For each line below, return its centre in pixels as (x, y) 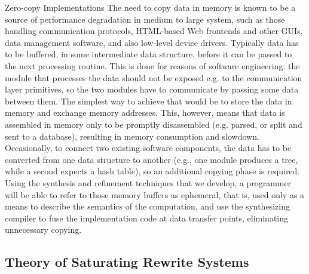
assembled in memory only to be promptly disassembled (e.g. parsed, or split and (154, 124)
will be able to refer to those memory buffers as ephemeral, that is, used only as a (155, 194)
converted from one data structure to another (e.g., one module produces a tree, (152, 159)
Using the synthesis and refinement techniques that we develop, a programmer (148, 182)
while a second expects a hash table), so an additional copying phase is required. (152, 171)
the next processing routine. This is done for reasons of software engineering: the (152, 65)
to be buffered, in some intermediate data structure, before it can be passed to (149, 54)
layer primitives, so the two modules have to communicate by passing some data (152, 89)
